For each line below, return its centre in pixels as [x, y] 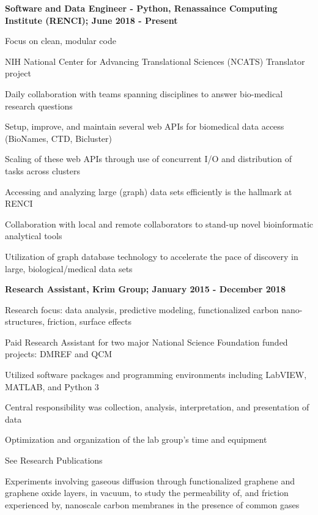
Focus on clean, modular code [61, 41]
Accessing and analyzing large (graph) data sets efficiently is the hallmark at [149, 191]
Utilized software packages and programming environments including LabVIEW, [156, 375]
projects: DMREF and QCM [59, 354]
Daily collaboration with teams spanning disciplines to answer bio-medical [144, 93]
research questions [39, 106]
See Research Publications [54, 460]
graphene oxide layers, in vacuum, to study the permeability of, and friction [147, 493]
